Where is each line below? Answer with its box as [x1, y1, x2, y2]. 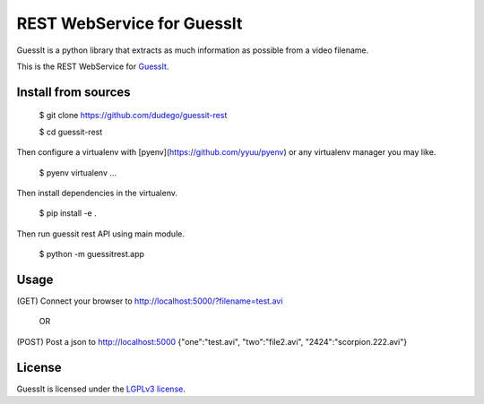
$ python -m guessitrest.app [39, 249, 145, 260]
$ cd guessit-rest [39, 126, 103, 137]
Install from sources [16, 84, 131, 99]
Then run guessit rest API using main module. [16, 228, 186, 239]
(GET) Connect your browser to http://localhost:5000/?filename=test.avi [16, 296, 283, 306]
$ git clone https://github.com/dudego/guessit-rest [39, 110, 228, 121]
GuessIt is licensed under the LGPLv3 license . [16, 383, 186, 394]
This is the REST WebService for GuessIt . [16, 61, 169, 72]
